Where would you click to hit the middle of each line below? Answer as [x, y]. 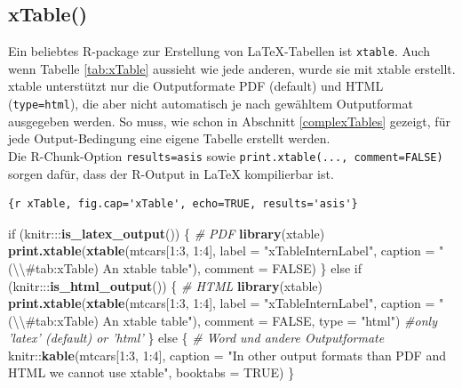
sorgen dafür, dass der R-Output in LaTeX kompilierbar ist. [171, 173]
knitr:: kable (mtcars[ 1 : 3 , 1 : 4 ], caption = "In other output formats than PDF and [227, 355]
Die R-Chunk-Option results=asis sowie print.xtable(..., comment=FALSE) [226, 155]
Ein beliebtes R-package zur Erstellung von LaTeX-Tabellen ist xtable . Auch [219, 51]
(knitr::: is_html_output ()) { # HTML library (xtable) [166, 285]
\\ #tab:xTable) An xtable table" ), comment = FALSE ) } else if [187, 267]
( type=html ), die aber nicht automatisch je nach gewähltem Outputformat [211, 104]
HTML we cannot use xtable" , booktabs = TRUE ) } [151, 372]
